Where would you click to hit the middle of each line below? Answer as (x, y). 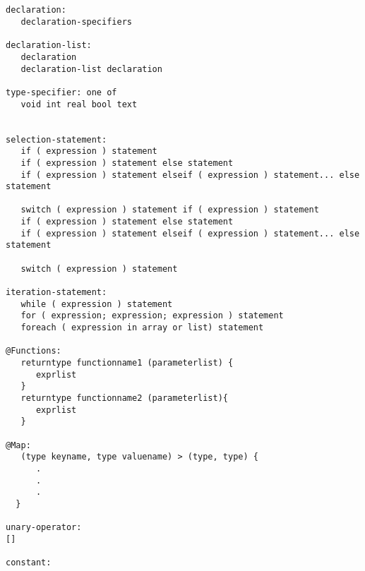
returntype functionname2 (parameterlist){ (124, 398)
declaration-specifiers (76, 22)
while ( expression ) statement (97, 304)
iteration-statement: (56, 293)
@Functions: (34, 351)
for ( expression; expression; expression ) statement (152, 316)
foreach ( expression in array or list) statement (142, 328)
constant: (29, 563)
